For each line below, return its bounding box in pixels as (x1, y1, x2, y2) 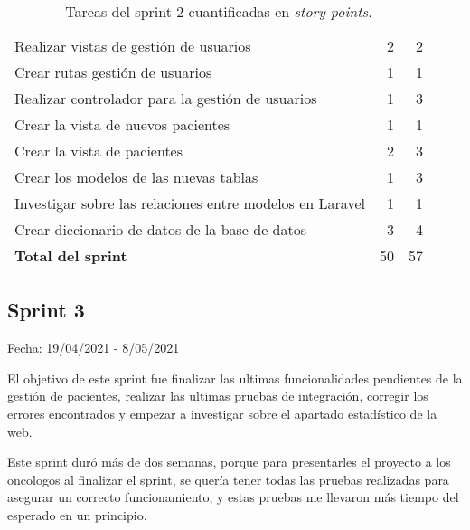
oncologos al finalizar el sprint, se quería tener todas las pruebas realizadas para (7, 469, 449, 488)
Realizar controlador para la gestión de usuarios (14, 88, 317, 109)
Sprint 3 (7, 296, 85, 324)
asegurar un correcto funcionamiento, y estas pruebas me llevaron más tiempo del (7, 487, 459, 506)
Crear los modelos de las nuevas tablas (14, 166, 258, 187)
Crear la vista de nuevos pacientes (14, 114, 230, 135)
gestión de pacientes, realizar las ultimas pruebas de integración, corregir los (7, 386, 428, 405)
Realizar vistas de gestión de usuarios (14, 35, 251, 56)
